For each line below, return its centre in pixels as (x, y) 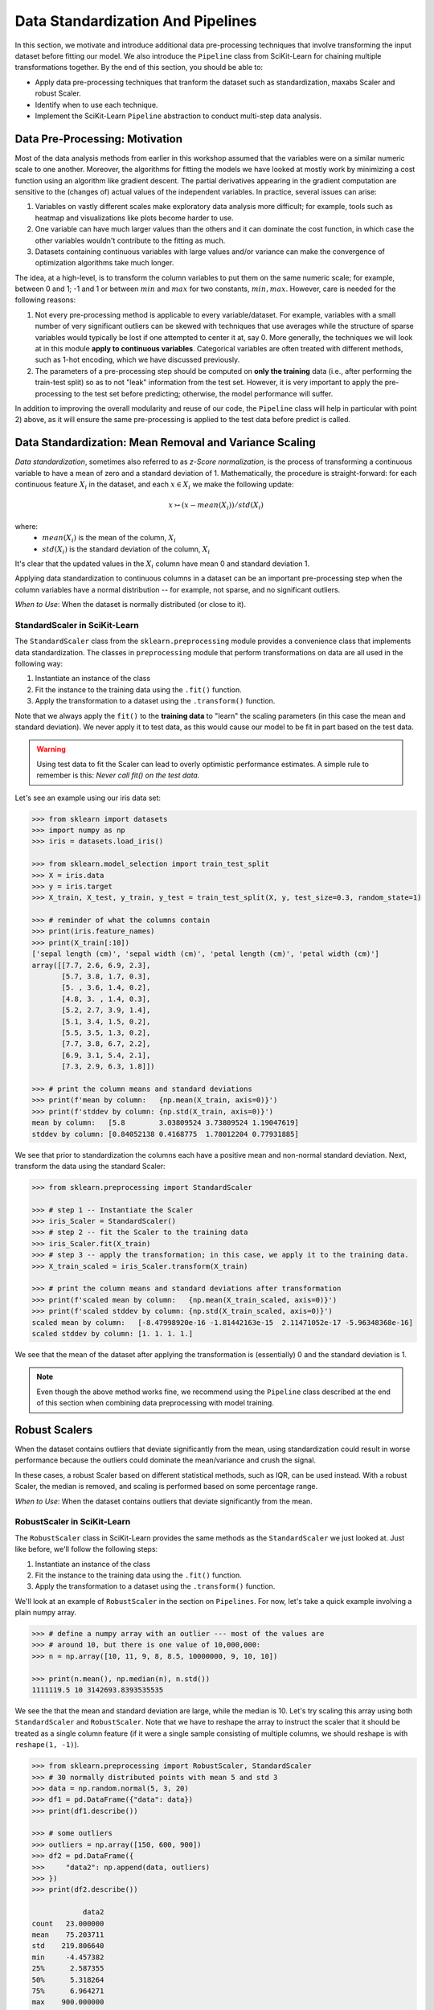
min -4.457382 (68, 1957)
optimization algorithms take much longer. (104, 263)
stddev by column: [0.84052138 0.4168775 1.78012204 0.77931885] (165, 1134)
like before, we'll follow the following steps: (86, 1549)
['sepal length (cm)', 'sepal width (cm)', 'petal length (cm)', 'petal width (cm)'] (205, 954)
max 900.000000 (68, 2002)
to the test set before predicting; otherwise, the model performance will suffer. (203, 393)
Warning (51, 749)
